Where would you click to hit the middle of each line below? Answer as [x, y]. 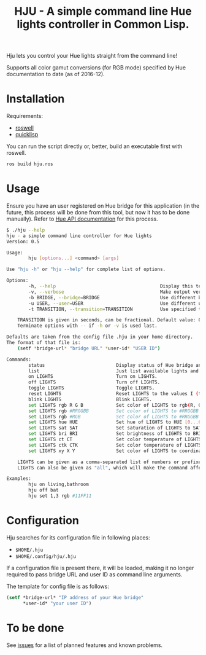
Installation [36, 99]
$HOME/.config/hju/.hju [46, 556]
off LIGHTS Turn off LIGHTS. [94, 382]
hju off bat [44, 490]
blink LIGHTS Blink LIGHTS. [90, 399]
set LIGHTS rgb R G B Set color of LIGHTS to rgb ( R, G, [116, 405]
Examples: [19, 479]
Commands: [19, 359]
